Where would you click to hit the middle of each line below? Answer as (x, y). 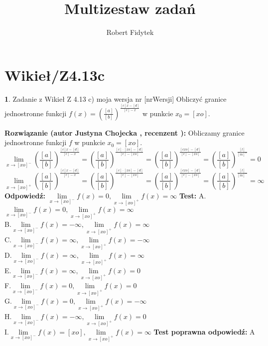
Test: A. (193, 195)
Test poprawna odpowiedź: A (204, 331)
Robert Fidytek (130, 32)
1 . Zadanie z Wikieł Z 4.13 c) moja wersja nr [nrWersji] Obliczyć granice (116, 98)
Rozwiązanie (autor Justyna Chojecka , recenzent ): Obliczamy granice (125, 132)
